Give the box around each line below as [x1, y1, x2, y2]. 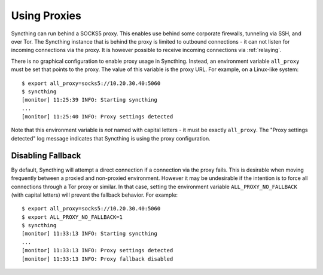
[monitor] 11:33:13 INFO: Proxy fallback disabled [22, 255, 173, 262]
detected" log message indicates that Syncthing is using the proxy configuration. [11, 135, 211, 142]
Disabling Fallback [11, 150, 81, 161]
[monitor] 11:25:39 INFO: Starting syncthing [22, 96, 158, 103]
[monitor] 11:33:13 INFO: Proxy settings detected [22, 247, 173, 254]
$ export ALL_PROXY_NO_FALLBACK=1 [22, 213, 123, 221]
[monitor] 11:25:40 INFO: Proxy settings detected [22, 114, 173, 120]
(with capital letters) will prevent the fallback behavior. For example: [11, 191, 178, 198]
